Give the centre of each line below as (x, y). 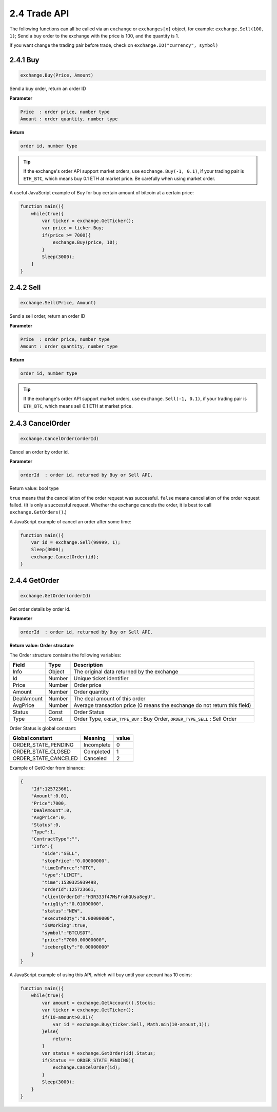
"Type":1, (43, 832)
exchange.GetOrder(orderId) (55, 596)
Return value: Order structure (42, 646)
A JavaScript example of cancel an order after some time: (71, 521)
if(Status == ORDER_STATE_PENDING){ (88, 1060)
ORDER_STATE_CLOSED (42, 752)
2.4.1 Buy (24, 60)
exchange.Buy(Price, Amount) (57, 75)
